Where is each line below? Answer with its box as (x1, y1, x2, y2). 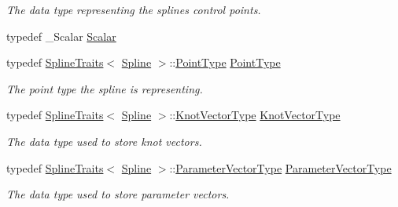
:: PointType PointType (169, 54, 281, 71)
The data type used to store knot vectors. (6, 133, 202, 149)
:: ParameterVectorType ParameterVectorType (169, 159, 392, 176)
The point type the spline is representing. (6, 80, 203, 96)
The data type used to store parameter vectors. (6, 186, 230, 202)
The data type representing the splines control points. (6, 2, 261, 17)
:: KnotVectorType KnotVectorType (169, 107, 341, 123)
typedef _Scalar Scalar (6, 27, 116, 44)
